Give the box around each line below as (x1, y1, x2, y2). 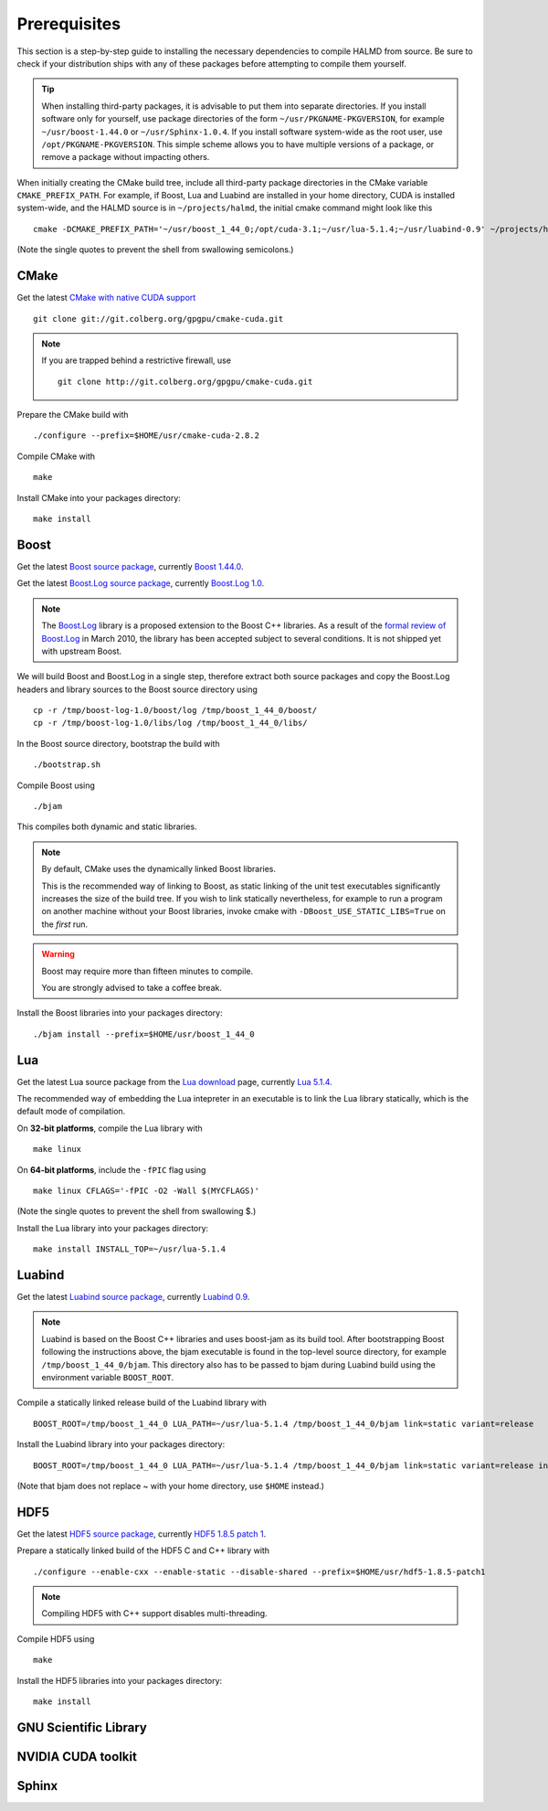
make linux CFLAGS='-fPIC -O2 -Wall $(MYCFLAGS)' (33, 1185, 260, 1196)
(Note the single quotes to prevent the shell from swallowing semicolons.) (16, 244, 294, 255)
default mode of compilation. (16, 1106, 126, 1117)
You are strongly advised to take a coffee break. (41, 982, 223, 993)
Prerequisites (16, 14, 121, 34)
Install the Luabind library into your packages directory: (16, 1439, 226, 1450)
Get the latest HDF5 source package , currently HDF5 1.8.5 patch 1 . (16, 1528, 267, 1539)
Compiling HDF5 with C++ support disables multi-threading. (41, 1608, 269, 1619)
